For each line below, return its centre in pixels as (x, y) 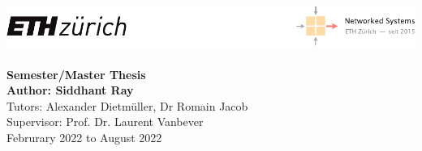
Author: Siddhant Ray (70, 90)
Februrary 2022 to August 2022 (84, 137)
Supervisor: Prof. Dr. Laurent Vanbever (105, 122)
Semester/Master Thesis (76, 74)
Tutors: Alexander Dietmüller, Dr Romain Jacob (127, 105)
